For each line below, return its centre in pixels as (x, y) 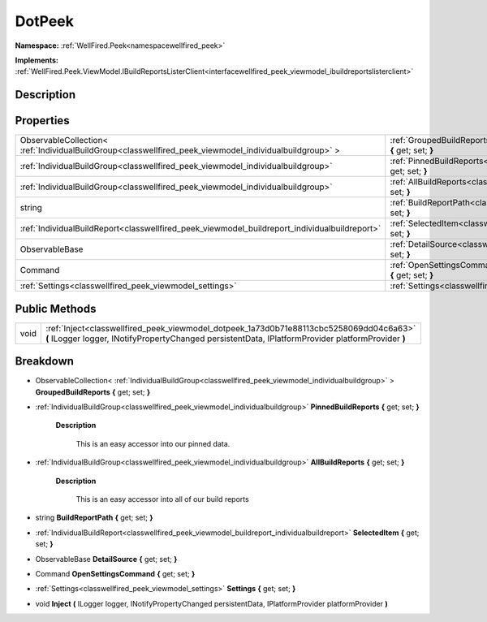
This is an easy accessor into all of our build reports (162, 499)
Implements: (37, 60)
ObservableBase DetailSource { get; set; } (106, 559)
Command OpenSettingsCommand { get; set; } (115, 573)
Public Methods (56, 309)
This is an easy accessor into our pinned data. (153, 443)
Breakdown (45, 361)
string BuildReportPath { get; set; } (94, 518)
